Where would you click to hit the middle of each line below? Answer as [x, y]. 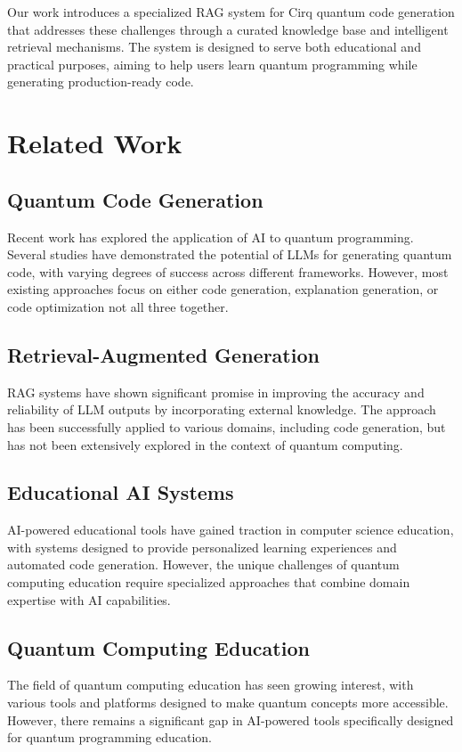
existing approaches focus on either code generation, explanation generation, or [223, 289]
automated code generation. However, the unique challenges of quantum [203, 564]
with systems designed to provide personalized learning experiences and [202, 547]
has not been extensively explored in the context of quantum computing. [205, 444]
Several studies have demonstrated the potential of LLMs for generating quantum [230, 254]
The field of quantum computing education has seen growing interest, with [211, 685]
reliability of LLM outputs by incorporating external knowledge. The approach [222, 409]
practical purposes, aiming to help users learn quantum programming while [212, 64]
